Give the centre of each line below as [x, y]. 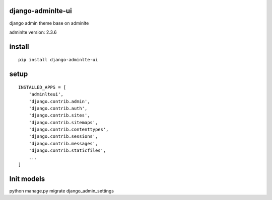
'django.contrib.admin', [59, 101]
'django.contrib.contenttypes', [69, 130]
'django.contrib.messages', [63, 143]
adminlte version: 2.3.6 [33, 32]
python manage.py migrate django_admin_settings [62, 190]
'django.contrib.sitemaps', [63, 122]
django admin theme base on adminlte [49, 23]
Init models [27, 179]
